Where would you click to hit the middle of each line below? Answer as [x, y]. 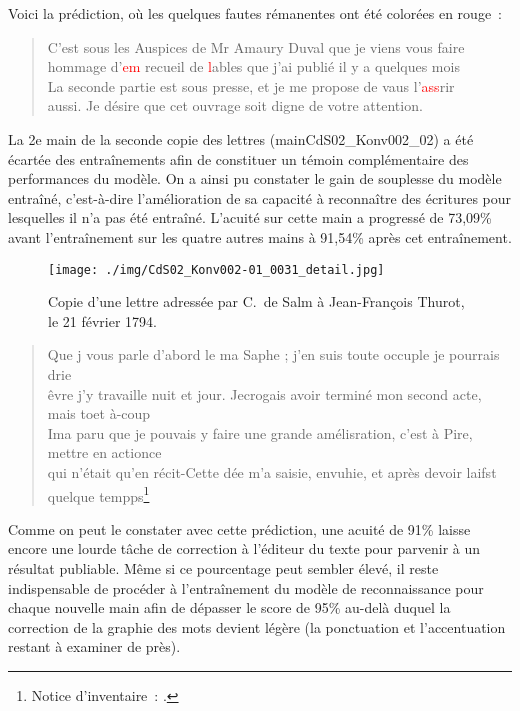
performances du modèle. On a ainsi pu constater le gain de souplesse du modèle [255, 178]
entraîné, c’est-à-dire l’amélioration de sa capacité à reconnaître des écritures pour [260, 197]
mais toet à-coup [99, 413]
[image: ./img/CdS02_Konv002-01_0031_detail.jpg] [216, 269]
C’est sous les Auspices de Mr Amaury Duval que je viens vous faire [256, 46]
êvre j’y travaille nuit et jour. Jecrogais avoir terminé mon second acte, [264, 393]
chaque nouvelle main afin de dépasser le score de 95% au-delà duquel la [229, 607]
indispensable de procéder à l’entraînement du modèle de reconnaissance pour [246, 587]
